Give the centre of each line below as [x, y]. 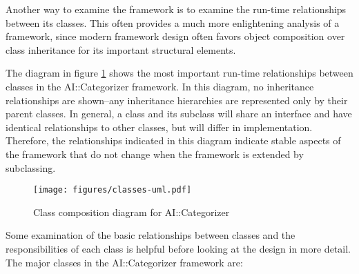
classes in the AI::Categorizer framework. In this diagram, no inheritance [160, 86]
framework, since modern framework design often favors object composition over [175, 36]
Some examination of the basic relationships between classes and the [151, 235]
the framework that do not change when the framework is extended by [155, 154]
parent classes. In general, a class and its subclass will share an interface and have [179, 114]
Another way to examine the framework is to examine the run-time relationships [176, 9]
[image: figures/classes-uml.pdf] [113, 190]
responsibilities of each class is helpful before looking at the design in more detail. [178, 248]
